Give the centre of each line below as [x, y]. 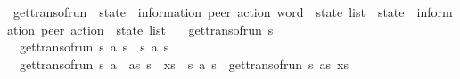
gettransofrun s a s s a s [94, 47]
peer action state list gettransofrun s [157, 29]
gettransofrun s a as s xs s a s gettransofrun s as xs [184, 63]
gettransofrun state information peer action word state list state [209, 12]
